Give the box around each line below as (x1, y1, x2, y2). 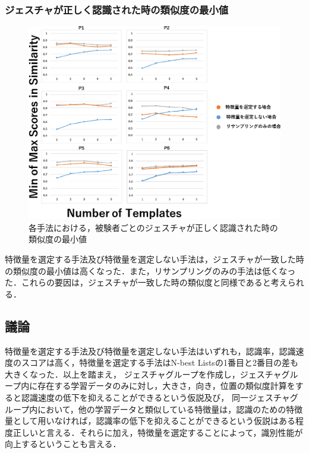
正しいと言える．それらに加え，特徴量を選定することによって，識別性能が (12, 426, 303, 438)
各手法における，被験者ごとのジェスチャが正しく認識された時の (29, 221, 278, 233)
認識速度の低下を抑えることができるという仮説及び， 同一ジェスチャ (21, 391, 290, 403)
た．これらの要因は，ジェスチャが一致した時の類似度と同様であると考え (5, 276, 288, 289)
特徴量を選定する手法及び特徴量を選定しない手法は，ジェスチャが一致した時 (5, 253, 304, 265)
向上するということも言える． (5, 438, 121, 450)
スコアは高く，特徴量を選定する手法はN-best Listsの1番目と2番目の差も (21, 356, 298, 369)
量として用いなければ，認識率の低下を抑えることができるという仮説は (5, 414, 279, 427)
